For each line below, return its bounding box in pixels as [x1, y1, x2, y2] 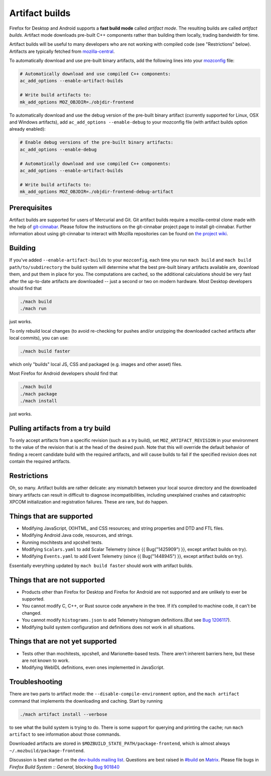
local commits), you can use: [9, 335, 69, 341]
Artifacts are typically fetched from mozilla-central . [9, 48, 115, 54]
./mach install [20, 398, 57, 404]
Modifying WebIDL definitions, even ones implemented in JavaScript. [22, 664, 165, 670]
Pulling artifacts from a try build [9, 424, 111, 432]
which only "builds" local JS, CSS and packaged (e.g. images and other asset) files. [9, 361, 183, 367]
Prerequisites [9, 204, 52, 212]
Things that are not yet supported [9, 637, 117, 646]
